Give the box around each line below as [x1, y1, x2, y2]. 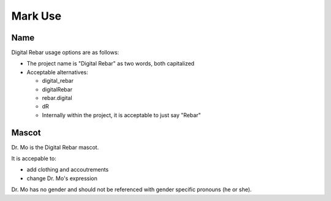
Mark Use [11, 9, 61, 23]
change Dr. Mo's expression [26, 175, 98, 182]
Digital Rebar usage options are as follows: [11, 49, 120, 56]
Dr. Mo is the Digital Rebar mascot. [11, 143, 99, 151]
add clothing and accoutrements [26, 166, 109, 173]
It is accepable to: [11, 155, 56, 162]
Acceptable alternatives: [26, 68, 88, 76]
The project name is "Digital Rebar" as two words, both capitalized [26, 60, 195, 67]
